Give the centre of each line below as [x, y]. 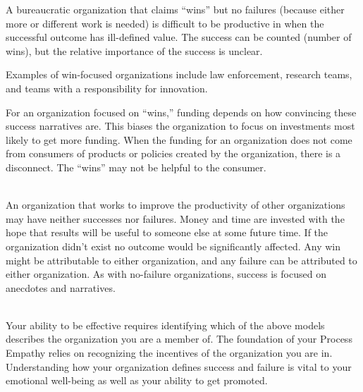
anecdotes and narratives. [61, 287]
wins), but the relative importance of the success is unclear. [134, 50]
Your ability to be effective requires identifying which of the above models [165, 325]
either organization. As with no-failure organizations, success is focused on [166, 274]
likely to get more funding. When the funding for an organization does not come [179, 139]
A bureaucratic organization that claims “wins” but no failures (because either [175, 9]
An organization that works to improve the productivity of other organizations [176, 205]
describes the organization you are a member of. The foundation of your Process [179, 339]
